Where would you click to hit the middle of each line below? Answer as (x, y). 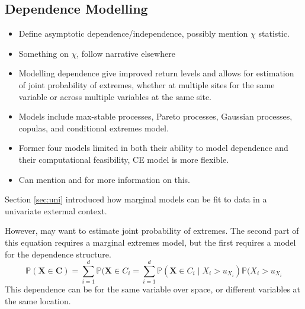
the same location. (38, 300)
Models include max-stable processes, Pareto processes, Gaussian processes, (155, 116)
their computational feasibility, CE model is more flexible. (124, 159)
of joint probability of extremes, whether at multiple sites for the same (147, 84)
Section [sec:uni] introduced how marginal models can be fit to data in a (136, 199)
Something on (44, 53)
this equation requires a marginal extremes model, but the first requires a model (150, 242)
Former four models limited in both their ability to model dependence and (153, 148)
